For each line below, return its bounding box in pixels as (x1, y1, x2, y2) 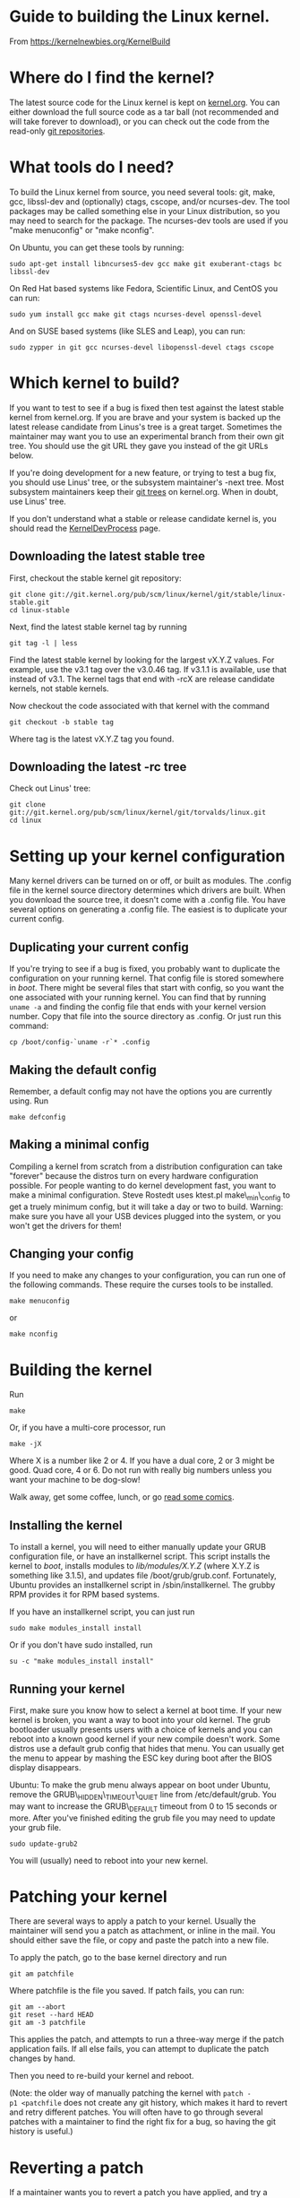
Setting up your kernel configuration (9, 845, 286, 866)
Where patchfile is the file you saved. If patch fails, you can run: (9, 1986, 244, 1996)
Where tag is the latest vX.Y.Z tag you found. (9, 733, 175, 744)
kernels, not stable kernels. (9, 683, 109, 694)
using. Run (9, 1095, 49, 1106)
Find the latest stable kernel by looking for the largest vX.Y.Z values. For (9, 654, 275, 665)
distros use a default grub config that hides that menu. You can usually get (9, 1743, 285, 1753)
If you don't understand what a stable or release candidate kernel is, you (9, 513, 277, 524)
